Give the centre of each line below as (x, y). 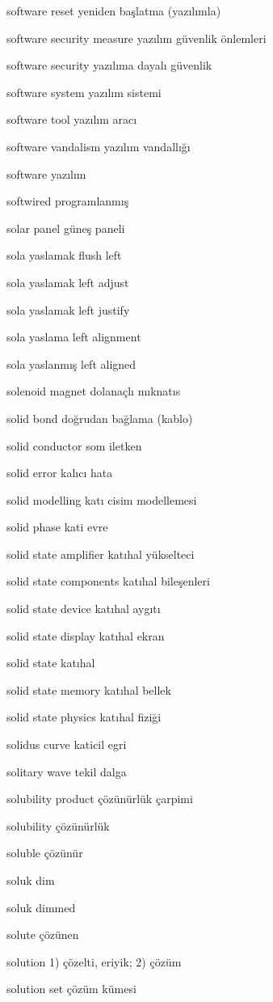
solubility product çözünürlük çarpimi (100, 799)
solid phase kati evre (57, 527)
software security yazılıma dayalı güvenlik (109, 65)
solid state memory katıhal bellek (89, 689)
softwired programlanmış (68, 201)
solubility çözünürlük (58, 825)
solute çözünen (43, 934)
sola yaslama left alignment (74, 337)
